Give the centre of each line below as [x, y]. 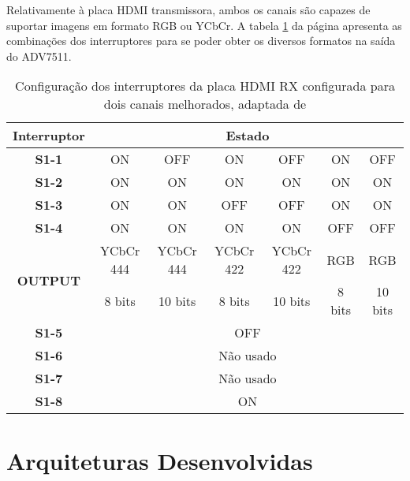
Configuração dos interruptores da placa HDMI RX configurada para [205, 86]
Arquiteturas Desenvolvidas [160, 460]
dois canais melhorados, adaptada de [205, 104]
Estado [248, 136]
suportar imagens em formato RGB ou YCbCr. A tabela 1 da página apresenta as [204, 25]
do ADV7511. [39, 56]
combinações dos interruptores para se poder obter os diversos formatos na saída [201, 41]
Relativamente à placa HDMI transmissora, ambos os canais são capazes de [188, 9]
